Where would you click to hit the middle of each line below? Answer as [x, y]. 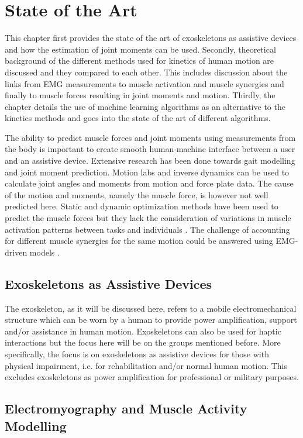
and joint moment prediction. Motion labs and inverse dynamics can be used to [147, 172]
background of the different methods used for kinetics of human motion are [140, 61]
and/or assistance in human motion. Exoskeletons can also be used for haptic [143, 331]
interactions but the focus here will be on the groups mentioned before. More [143, 342]
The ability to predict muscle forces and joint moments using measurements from [150, 137]
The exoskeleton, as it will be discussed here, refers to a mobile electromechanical [151, 308]
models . [44, 252]
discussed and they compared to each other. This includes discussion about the [146, 72]
